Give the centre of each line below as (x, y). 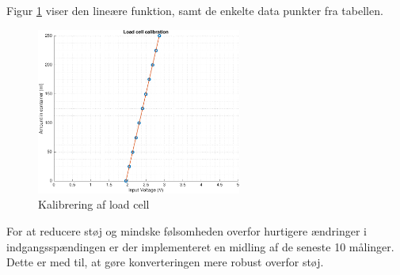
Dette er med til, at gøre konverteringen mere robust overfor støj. (165, 262)
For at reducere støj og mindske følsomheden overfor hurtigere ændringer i (187, 231)
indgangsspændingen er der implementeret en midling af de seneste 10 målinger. (200, 246)
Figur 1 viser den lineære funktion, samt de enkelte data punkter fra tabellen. (195, 10)
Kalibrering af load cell (94, 204)
